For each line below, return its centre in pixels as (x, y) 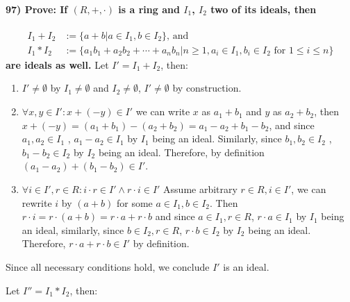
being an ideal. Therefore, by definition (181, 152)
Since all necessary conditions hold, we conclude (108, 266)
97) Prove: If (37, 9)
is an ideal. (246, 266)
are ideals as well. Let (57, 64)
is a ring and (149, 9)
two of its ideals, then (264, 9)
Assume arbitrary (200, 189)
